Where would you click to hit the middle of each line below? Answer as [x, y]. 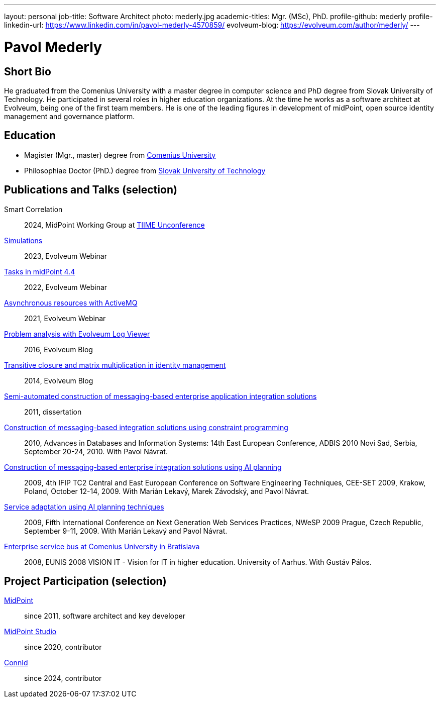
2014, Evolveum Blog [59, 380]
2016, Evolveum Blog [59, 349]
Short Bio [28, 71]
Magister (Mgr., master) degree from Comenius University [120, 155]
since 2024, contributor [63, 678]
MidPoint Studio [30, 632]
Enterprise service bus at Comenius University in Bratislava [102, 546]
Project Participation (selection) [85, 581]
